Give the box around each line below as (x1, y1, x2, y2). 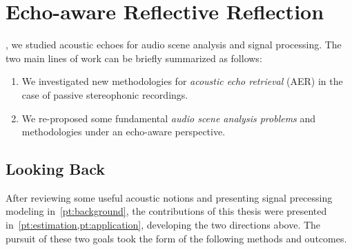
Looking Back (6, 158, 106, 180)
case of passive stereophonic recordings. (21, 87, 188, 102)
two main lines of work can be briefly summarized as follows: (6, 50, 262, 65)
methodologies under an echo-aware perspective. (21, 124, 226, 139)
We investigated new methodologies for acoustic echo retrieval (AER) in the (21, 74, 343, 88)
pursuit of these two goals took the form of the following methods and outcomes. (6, 231, 347, 245)
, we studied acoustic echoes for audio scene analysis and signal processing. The (6, 37, 342, 52)
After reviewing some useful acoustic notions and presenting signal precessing (6, 190, 333, 204)
